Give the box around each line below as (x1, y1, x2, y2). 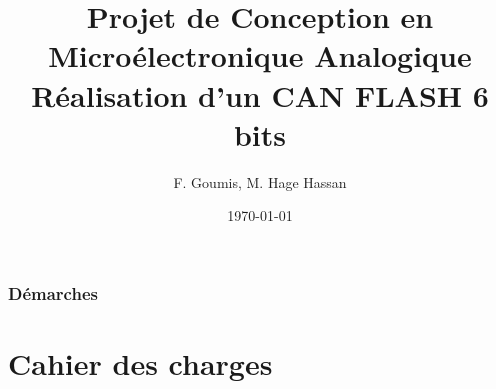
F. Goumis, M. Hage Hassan (173, 171, 347, 192)
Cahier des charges (8, 342, 273, 383)
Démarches (8, 280, 98, 305)
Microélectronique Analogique (48, 35, 472, 76)
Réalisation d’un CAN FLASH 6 (31, 74, 489, 115)
